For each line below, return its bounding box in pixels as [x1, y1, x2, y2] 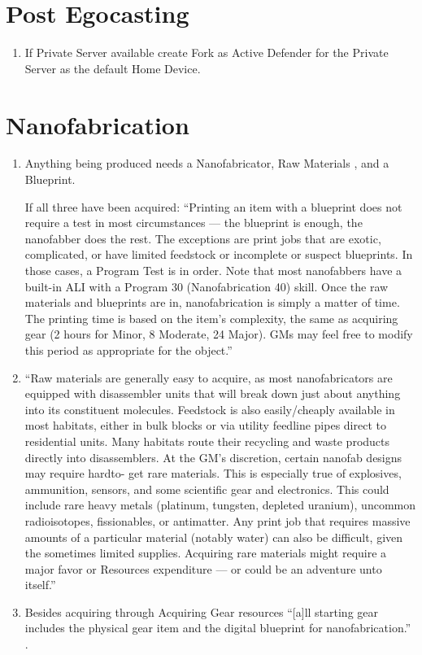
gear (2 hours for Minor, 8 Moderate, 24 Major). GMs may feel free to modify [24, 325, 413, 343]
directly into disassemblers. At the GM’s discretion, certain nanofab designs [24, 448, 402, 465]
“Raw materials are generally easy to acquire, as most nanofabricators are [24, 369, 393, 386]
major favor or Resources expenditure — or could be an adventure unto [24, 560, 382, 577]
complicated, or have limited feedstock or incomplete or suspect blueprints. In [24, 246, 413, 263]
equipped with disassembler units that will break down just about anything [24, 385, 401, 402]
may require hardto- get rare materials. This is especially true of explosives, [24, 465, 402, 482]
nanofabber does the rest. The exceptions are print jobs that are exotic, [24, 229, 381, 247]
